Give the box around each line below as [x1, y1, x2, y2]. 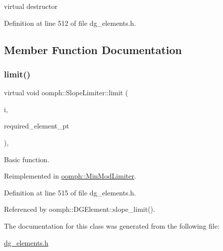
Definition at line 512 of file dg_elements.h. [4, 17, 136, 28]
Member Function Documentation [4, 42, 182, 57]
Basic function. [4, 154, 50, 164]
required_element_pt [4, 121, 69, 131]
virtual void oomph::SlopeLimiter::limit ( [4, 87, 128, 98]
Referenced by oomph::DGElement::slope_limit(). [4, 204, 155, 214]
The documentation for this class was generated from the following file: [4, 220, 220, 231]
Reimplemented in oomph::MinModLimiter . [4, 171, 136, 181]
